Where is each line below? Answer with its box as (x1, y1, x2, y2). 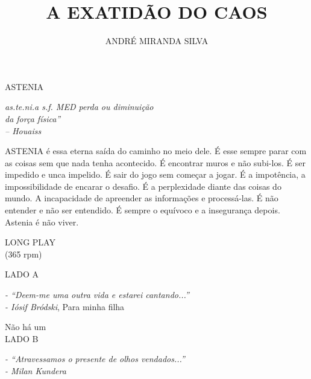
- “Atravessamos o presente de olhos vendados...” (5, 352, 185, 365)
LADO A (5, 268, 39, 280)
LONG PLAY (5, 236, 55, 248)
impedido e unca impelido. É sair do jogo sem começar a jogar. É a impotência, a (5, 168, 306, 181)
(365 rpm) (5, 247, 42, 260)
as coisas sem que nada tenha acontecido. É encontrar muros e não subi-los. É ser (5, 156, 306, 169)
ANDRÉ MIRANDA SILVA (105, 34, 209, 47)
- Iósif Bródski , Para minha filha (5, 300, 125, 313)
